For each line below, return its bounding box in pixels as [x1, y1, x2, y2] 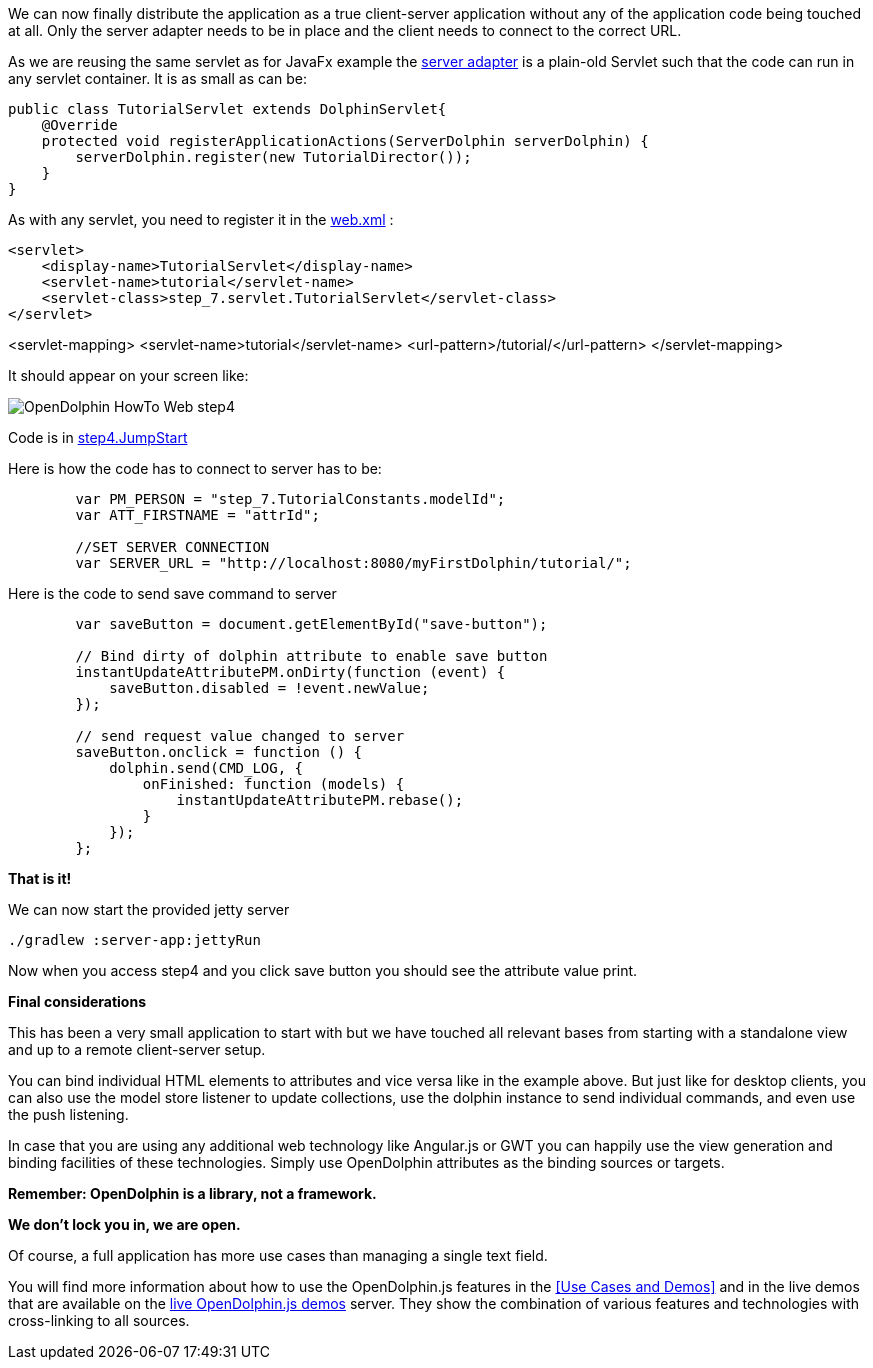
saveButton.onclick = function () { [75, 744, 363, 760]
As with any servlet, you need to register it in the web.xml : [8, 211, 394, 228]
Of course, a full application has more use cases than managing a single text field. [8, 1247, 548, 1264]
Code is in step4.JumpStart [8, 429, 188, 446]
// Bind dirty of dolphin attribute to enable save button [75, 648, 548, 664]
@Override [41, 117, 118, 133]
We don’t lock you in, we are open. [8, 1216, 241, 1233]
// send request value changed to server [75, 728, 405, 744]
